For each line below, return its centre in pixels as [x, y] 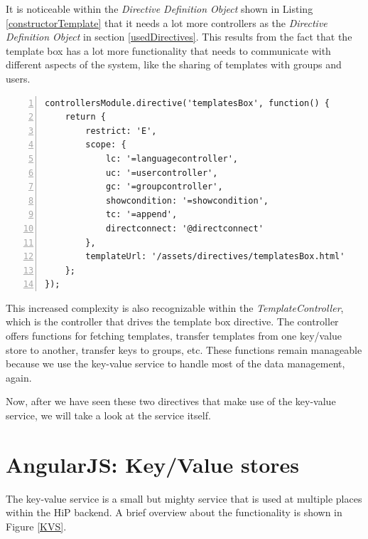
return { [85, 117]
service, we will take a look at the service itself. [108, 415]
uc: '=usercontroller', [162, 173]
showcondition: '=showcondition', [187, 200]
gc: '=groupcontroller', [164, 187]
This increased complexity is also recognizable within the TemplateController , [175, 307]
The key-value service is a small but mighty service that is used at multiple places [184, 498]
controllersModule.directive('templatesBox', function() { [187, 103]
